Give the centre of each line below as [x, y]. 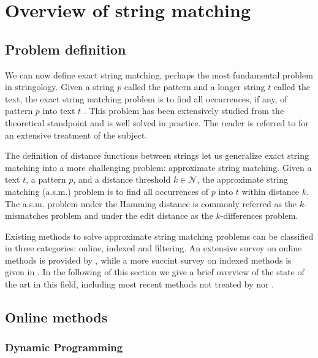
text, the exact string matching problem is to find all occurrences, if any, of [146, 98]
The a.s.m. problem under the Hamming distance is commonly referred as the [151, 203]
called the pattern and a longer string [195, 87]
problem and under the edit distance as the [132, 215]
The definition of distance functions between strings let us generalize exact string [157, 155]
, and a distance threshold [122, 179]
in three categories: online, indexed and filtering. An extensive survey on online [153, 248]
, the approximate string [243, 179]
